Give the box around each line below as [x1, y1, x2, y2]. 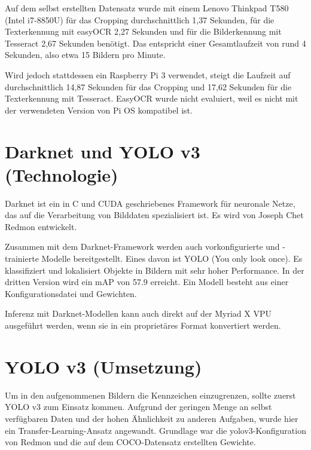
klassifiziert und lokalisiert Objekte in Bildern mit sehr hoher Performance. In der [5, 264, 304, 276]
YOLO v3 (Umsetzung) [5, 354, 202, 378]
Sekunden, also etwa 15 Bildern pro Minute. [5, 48, 166, 61]
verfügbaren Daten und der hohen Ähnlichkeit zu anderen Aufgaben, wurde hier [5, 412, 298, 424]
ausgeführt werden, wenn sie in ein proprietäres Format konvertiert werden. [5, 319, 281, 331]
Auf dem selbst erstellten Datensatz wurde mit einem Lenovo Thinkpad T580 [5, 2, 289, 14]
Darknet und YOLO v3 [5, 139, 200, 163]
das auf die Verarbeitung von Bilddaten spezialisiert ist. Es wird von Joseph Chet [5, 209, 304, 221]
